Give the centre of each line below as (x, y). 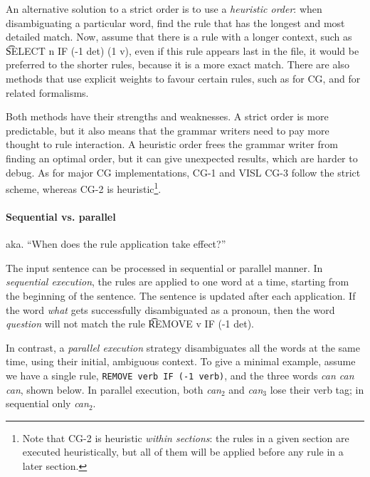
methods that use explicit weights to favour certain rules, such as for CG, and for (183, 78)
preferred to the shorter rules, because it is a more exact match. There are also (178, 64)
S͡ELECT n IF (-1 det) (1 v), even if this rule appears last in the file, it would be (183, 50)
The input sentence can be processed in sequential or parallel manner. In (164, 267)
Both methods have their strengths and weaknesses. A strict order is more (167, 116)
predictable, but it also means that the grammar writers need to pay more (168, 130)
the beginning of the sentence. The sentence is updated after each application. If (181, 295)
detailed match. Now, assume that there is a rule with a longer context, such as (179, 37)
